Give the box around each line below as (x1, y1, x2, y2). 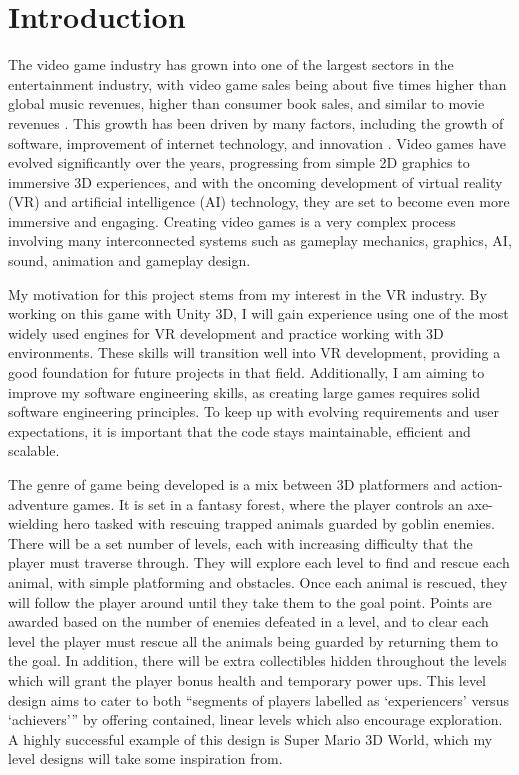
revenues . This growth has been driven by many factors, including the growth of (8, 112, 504, 133)
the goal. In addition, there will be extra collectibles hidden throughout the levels (8, 650, 507, 671)
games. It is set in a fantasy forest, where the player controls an (72, 493, 463, 514)
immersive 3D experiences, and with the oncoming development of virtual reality (8, 171, 503, 192)
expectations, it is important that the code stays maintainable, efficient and (8, 420, 471, 441)
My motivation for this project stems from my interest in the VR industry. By (8, 283, 487, 304)
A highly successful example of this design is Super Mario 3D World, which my (8, 728, 493, 749)
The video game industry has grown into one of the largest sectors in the (8, 54, 454, 75)
